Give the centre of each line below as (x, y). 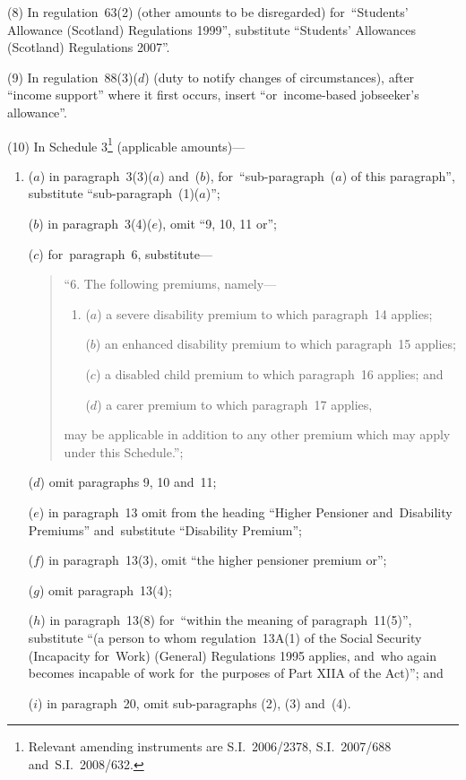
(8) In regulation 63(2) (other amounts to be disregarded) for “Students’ (208, 12)
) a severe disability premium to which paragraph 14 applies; (265, 313)
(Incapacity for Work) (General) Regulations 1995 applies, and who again (233, 655)
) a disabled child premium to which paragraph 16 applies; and (269, 373)
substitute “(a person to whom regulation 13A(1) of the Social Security (225, 637)
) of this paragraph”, (398, 175)
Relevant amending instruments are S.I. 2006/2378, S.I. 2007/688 (210, 746)
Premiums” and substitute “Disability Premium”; (165, 529)
